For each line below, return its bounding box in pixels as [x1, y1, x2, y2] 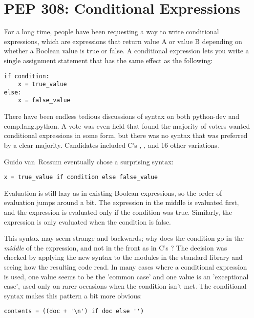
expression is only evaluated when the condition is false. [4, 216, 171, 227]
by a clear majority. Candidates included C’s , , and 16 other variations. [4, 139, 219, 150]
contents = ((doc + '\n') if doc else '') [4, 308, 144, 315]
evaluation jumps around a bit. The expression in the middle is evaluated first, [4, 197, 239, 207]
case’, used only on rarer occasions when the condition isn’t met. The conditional [4, 281, 247, 291]
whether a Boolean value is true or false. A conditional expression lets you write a [4, 45, 249, 56]
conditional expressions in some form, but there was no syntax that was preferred [4, 130, 248, 140]
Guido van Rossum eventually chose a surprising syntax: [4, 156, 174, 166]
